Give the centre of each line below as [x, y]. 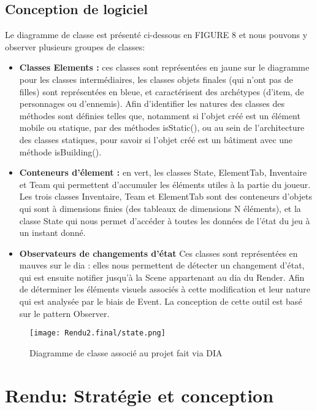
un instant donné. [52, 233]
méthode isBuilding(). [60, 151]
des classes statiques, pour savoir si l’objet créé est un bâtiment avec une [156, 139]
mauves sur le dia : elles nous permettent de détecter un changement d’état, [162, 265]
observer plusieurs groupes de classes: [75, 46]
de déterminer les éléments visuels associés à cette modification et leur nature [165, 289]
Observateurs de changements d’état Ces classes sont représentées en [158, 253]
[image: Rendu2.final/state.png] [97, 333]
